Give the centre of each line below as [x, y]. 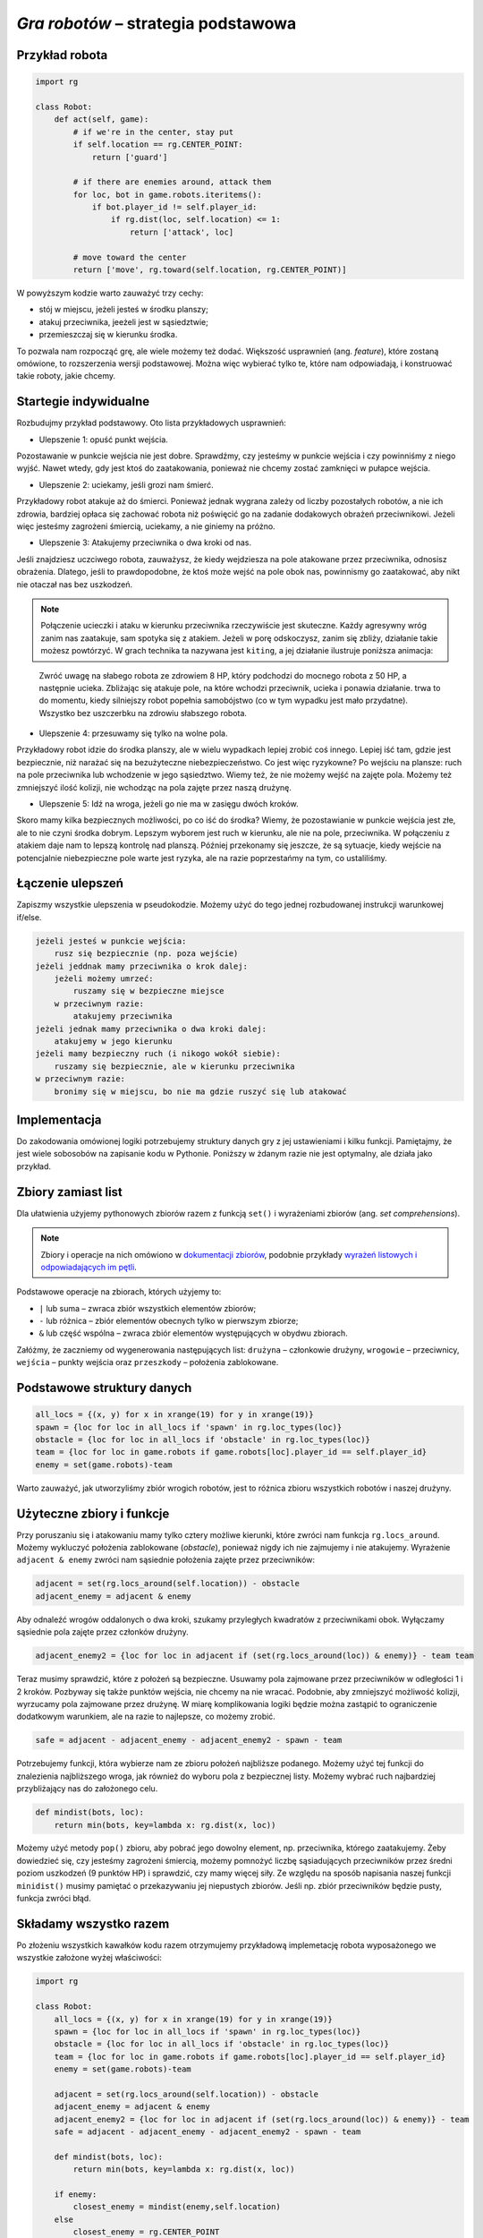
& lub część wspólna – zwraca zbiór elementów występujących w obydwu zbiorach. [193, 1333]
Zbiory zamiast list [69, 1192]
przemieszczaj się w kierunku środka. [108, 335]
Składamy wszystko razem [93, 1923]
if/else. [29, 917]
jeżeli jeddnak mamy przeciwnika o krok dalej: [141, 966]
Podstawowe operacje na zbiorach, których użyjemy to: [119, 1292]
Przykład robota [62, 55]
